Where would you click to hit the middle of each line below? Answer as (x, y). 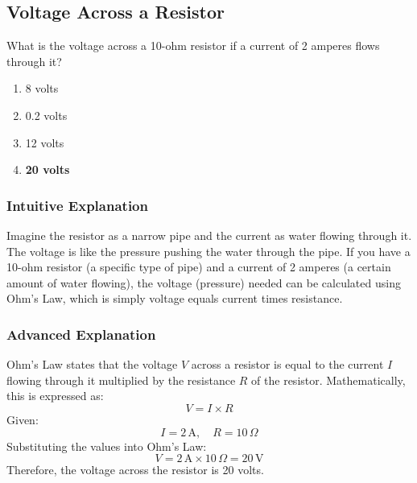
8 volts (42, 88)
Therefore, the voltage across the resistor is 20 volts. (135, 470)
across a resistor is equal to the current (287, 364)
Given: (23, 419)
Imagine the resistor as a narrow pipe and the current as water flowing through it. (209, 235)
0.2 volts (46, 115)
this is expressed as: (55, 396)
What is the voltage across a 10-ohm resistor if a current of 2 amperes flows (193, 45)
